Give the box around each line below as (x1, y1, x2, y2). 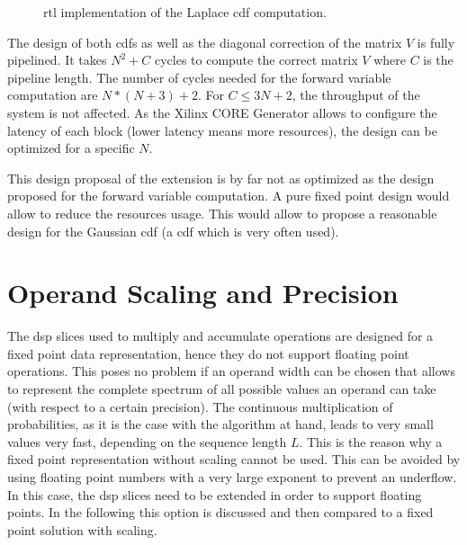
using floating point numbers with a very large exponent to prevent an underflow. (7, 468, 457, 486)
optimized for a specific (7, 138, 135, 157)
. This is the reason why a (299, 432, 443, 451)
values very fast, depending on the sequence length (7, 432, 287, 451)
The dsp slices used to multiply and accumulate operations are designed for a (7, 326, 434, 345)
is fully (417, 32, 455, 51)
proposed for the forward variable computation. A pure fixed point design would (7, 186, 450, 205)
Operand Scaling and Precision (7, 274, 399, 311)
